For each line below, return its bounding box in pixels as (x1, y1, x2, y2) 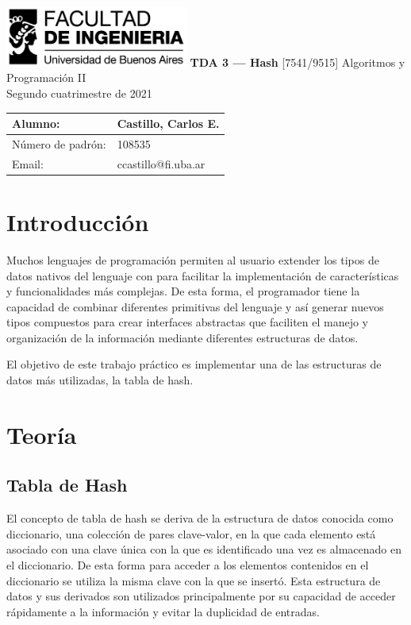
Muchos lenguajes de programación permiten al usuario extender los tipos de (6, 251, 379, 268)
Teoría (6, 418, 77, 450)
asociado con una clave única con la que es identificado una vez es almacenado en (6, 541, 401, 557)
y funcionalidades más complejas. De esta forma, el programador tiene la (6, 283, 360, 299)
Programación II (6, 69, 86, 86)
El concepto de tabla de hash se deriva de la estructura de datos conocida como (6, 510, 394, 527)
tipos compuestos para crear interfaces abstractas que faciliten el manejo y (6, 314, 369, 330)
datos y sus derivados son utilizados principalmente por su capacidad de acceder (6, 588, 396, 604)
